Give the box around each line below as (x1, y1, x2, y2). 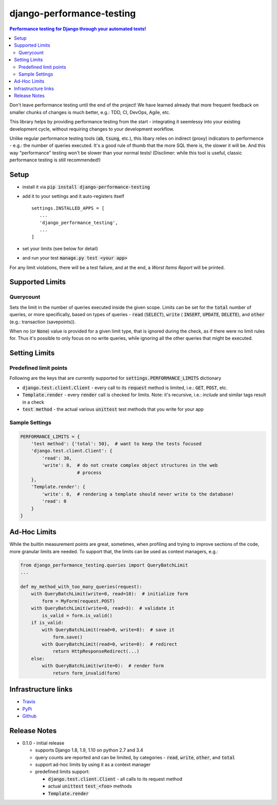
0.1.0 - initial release (22, 740, 65, 746)
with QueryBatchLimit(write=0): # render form (42, 663, 164, 669)
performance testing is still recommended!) (9, 157, 101, 163)
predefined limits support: (35, 769, 90, 775)
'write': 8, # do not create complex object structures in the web (42, 463, 218, 468)
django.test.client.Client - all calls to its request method (48, 776, 183, 782)
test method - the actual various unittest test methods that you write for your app (22, 406, 204, 412)
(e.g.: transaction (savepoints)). (9, 319, 76, 325)
